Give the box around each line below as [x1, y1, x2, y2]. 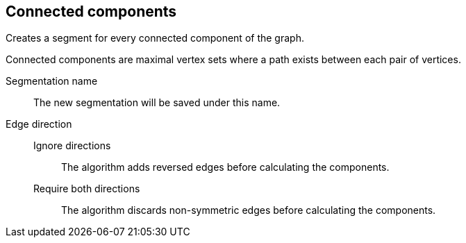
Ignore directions [33, 140, 111, 152]
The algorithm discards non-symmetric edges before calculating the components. [61, 204, 436, 217]
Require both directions [33, 183, 140, 195]
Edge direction [6, 118, 72, 131]
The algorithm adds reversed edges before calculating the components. [61, 161, 390, 174]
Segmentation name [6, 75, 98, 87]
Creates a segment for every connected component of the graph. [6, 32, 304, 44]
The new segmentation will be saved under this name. [33, 97, 281, 109]
